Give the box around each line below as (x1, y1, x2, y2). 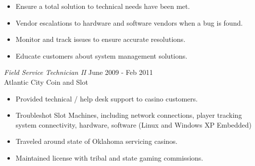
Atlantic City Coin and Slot (4, 76, 88, 87)
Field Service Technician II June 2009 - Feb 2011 (4, 67, 153, 77)
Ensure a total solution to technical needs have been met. (15, 1, 190, 11)
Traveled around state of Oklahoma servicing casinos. (15, 136, 178, 146)
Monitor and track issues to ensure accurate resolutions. (15, 34, 186, 44)
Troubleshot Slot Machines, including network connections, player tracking (15, 110, 242, 120)
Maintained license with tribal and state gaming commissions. (15, 152, 204, 163)
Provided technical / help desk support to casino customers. (15, 93, 198, 103)
